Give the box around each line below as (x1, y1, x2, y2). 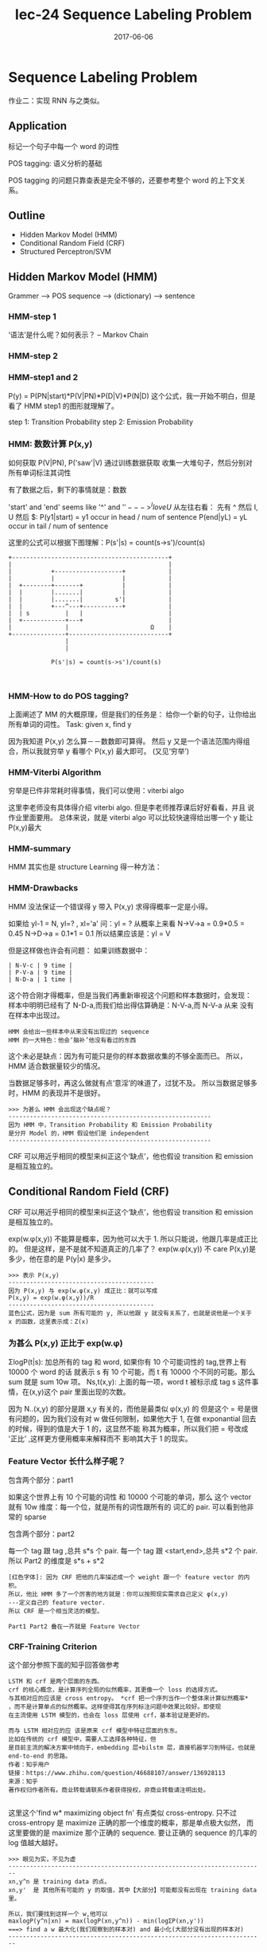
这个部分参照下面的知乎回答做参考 (8, 1660, 120, 1670)
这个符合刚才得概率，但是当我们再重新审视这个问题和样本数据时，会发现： (8, 990, 252, 1000)
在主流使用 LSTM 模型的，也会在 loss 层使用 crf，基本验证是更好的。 (8, 1711, 213, 1719)
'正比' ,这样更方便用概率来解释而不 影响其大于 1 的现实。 (8, 1433, 192, 1443)
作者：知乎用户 (8, 1761, 50, 1769)
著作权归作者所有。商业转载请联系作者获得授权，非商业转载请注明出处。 (8, 1786, 210, 1794)
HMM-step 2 (8, 351, 58, 362)
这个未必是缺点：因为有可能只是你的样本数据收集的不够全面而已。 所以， (8, 1051, 247, 1061)
